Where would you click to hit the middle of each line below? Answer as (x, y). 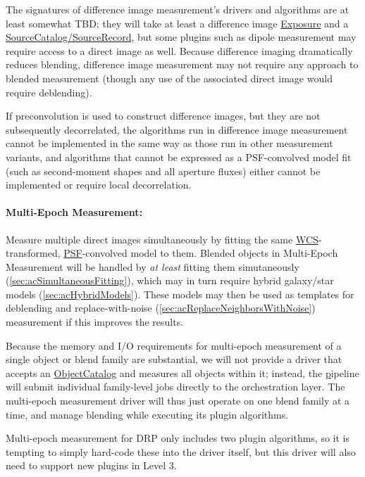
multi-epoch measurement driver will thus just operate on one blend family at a (178, 401)
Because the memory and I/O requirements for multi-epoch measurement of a (174, 345)
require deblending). (49, 92)
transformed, (33, 253)
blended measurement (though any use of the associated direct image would (169, 78)
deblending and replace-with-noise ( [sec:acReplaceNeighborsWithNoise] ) (161, 308)
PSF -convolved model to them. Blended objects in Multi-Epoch (201, 253)
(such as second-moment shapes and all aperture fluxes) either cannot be (163, 171)
